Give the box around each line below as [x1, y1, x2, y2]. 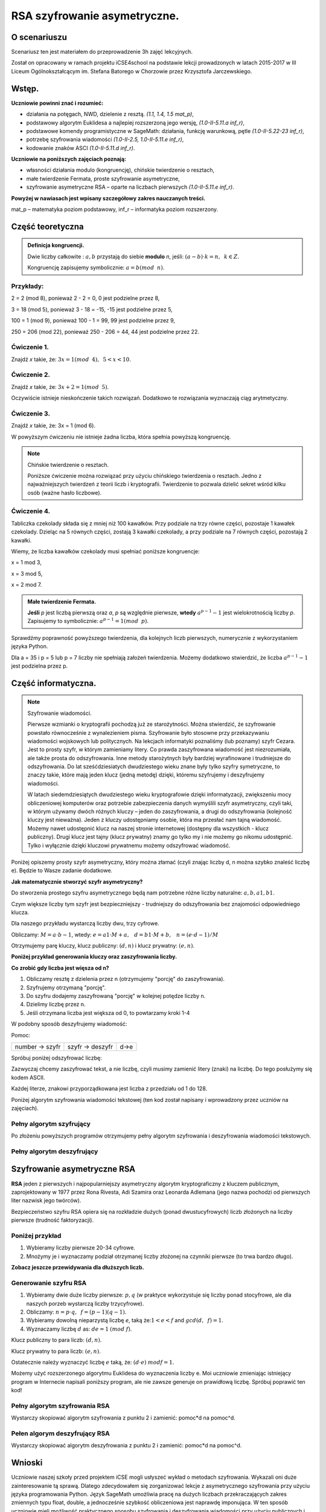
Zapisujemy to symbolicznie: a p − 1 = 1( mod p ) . [27, 617, 149, 625]
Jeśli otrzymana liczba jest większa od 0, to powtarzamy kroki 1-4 [26, 1009, 190, 1016]
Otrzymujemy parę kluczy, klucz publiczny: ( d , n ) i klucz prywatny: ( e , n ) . [11, 942, 195, 950]
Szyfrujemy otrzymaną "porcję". [26, 983, 106, 991]
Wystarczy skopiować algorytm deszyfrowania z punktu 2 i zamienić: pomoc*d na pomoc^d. [11, 1442, 242, 1449]
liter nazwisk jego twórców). [11, 1197, 81, 1204]
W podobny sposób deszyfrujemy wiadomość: [11, 1020, 127, 1028]
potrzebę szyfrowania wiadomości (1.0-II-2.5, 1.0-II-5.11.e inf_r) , [26, 136, 184, 143]
